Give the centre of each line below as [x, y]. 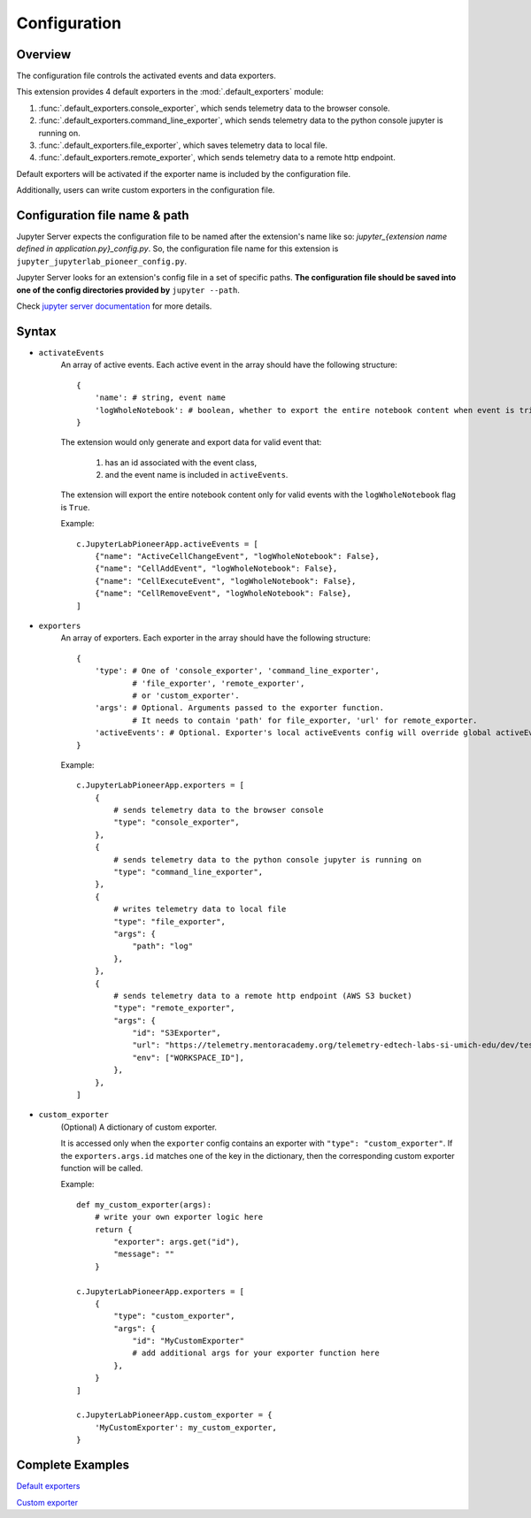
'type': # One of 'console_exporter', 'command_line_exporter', [237, 671]
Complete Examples [73, 1465]
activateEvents [72, 353]
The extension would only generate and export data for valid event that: [191, 442]
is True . [75, 507]
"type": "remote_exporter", [174, 1008]
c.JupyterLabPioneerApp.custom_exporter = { [175, 1415]
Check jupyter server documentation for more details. [114, 306]
